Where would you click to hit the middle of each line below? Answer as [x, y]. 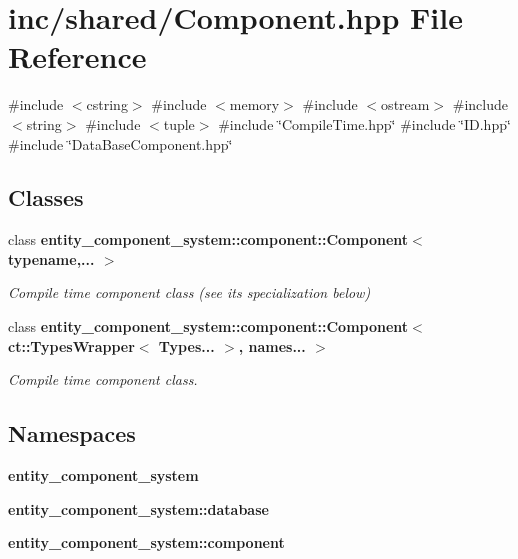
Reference [77, 56]
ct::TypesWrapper [71, 345]
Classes [46, 197]
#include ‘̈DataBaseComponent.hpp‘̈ [120, 143]
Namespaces [72, 433]
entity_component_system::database [138, 508]
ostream [405, 104]
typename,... [51, 258]
